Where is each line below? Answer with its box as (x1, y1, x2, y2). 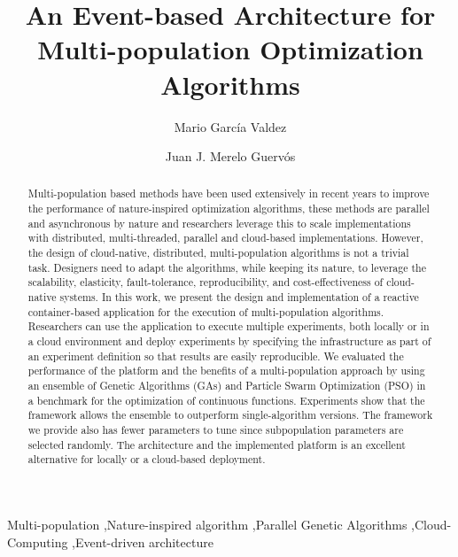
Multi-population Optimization (37, 31, 423, 67)
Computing (7, 532, 68, 551)
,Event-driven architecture (72, 532, 213, 551)
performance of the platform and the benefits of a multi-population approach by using (27, 363, 425, 378)
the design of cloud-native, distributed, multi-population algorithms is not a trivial (27, 245, 409, 260)
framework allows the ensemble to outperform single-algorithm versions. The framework (27, 407, 433, 422)
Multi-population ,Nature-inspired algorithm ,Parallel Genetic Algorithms (7, 514, 408, 533)
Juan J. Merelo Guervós (165, 147, 296, 166)
